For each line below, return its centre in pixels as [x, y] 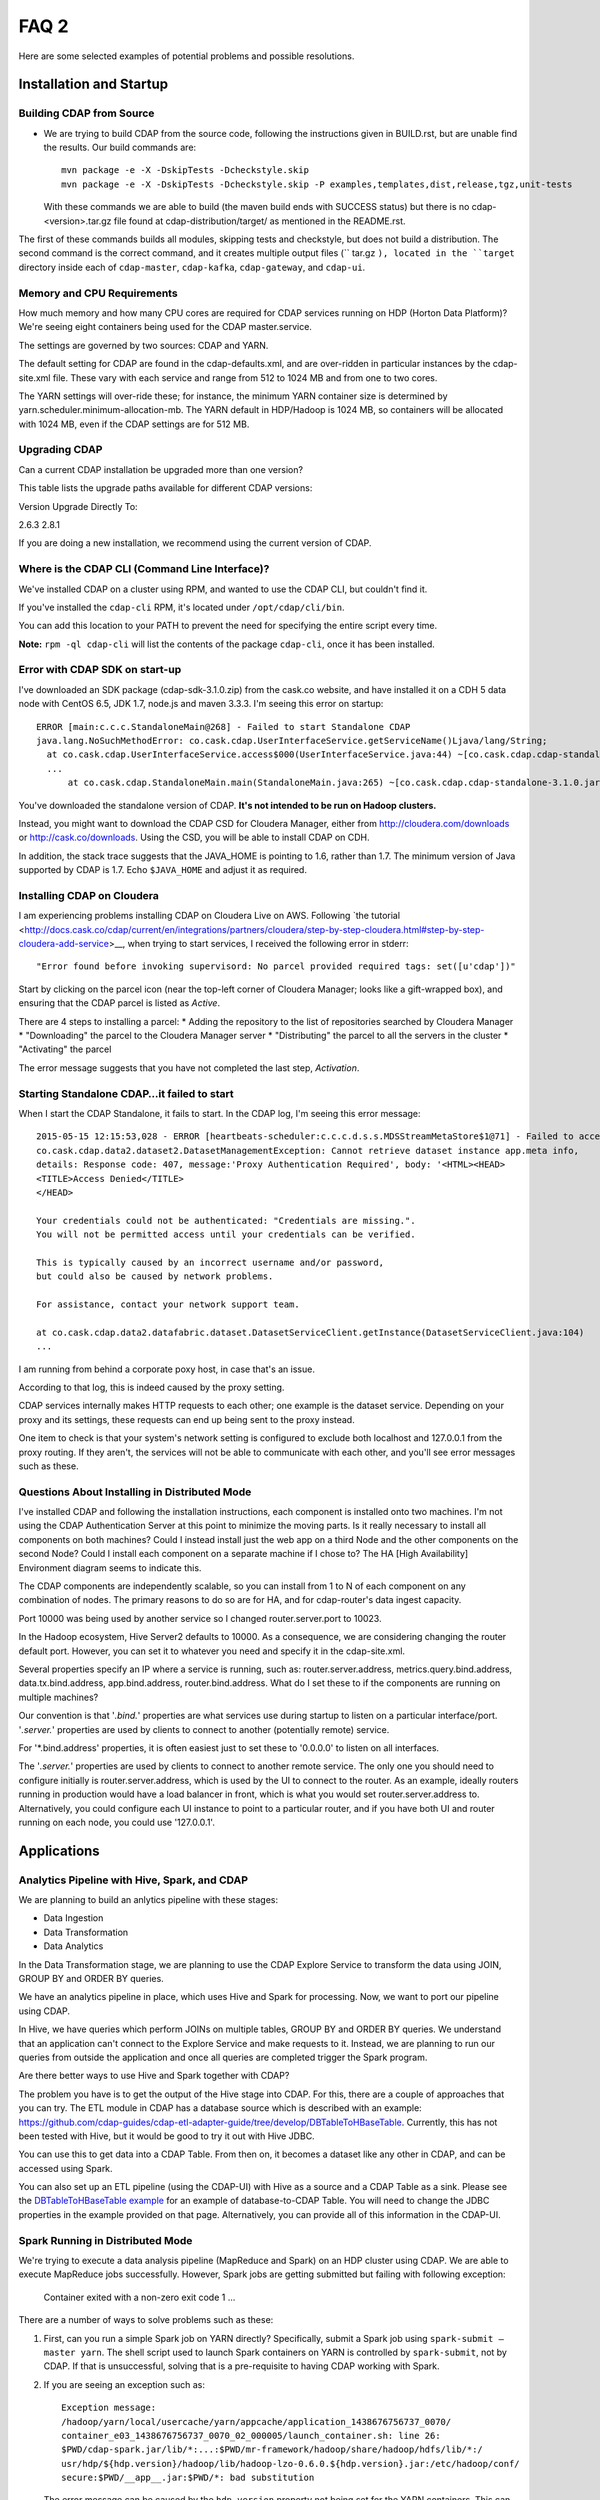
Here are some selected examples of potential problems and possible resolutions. [186, 56]
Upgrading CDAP [60, 450]
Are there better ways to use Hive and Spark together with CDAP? [154, 2076]
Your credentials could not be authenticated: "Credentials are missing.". [226, 1220]
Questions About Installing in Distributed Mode [135, 1492]
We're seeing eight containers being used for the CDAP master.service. [165, 327]
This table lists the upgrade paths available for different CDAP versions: [165, 488]
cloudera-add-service [64, 944]
